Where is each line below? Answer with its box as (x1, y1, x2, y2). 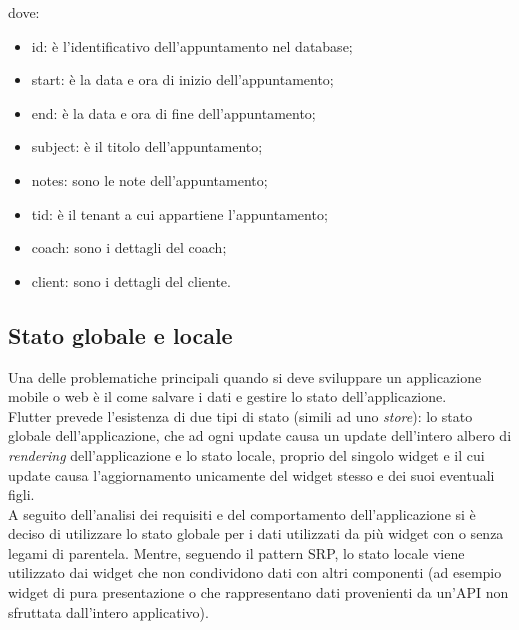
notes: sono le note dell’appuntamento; (31, 169, 268, 190)
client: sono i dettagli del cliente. (31, 270, 231, 291)
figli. (8, 484, 35, 505)
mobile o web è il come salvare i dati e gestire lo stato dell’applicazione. (8, 386, 447, 407)
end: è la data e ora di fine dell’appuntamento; (31, 102, 316, 123)
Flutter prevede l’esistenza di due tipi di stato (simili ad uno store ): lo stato (8, 405, 473, 426)
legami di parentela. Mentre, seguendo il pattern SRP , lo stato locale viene (8, 542, 465, 563)
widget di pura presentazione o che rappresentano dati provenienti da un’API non (8, 582, 509, 603)
